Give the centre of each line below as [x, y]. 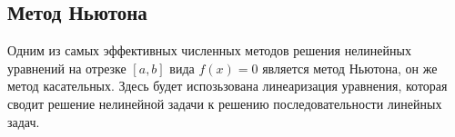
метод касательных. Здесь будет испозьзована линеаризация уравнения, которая [227, 86]
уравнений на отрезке [67, 68]
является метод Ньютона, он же [350, 68]
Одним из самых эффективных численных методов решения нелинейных [209, 50]
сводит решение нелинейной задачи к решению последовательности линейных [225, 103]
